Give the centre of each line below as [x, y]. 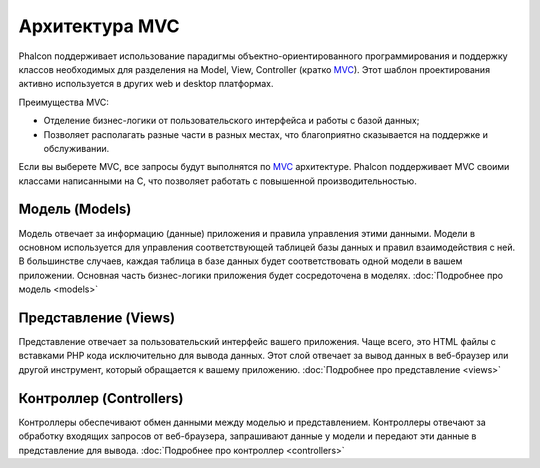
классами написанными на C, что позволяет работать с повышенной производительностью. [217, 181]
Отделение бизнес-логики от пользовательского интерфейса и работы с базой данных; [231, 121]
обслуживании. [76, 148]
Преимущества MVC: [64, 102]
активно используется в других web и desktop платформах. [146, 84]
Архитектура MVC [99, 26]
